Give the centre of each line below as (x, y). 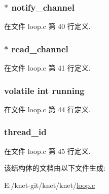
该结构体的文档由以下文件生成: (55, 168)
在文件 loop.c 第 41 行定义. (47, 68)
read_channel (40, 48)
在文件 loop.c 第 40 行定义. (47, 26)
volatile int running (44, 90)
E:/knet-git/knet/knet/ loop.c (50, 185)
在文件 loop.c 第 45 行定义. (47, 151)
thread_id (25, 132)
